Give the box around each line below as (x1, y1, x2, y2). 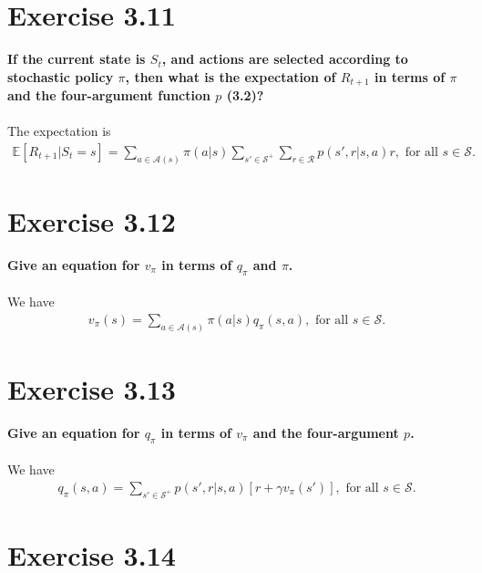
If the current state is (7, 49, 146, 68)
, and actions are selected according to (161, 49, 408, 68)
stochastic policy (7, 67, 114, 86)
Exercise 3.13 (7, 370, 176, 408)
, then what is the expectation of (125, 67, 336, 86)
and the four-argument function (7, 86, 210, 105)
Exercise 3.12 (7, 203, 176, 240)
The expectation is (7, 121, 111, 141)
